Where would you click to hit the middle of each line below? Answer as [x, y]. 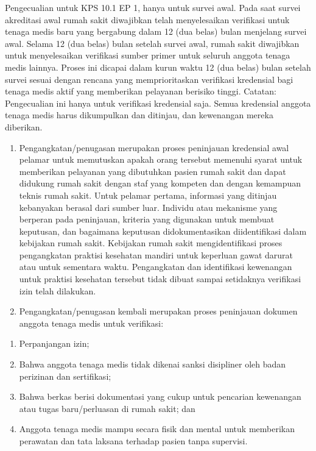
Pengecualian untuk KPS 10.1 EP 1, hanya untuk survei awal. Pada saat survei [153, 7]
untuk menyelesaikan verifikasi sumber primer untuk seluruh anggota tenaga [148, 55]
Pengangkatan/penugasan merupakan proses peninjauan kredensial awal [154, 147]
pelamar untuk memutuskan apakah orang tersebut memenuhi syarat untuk [161, 159]
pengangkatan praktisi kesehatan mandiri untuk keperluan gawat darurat [156, 254]
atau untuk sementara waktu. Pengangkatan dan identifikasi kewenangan [156, 267]
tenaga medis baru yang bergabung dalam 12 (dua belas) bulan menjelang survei [156, 31]
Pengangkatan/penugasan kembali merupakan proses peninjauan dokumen [158, 311]
